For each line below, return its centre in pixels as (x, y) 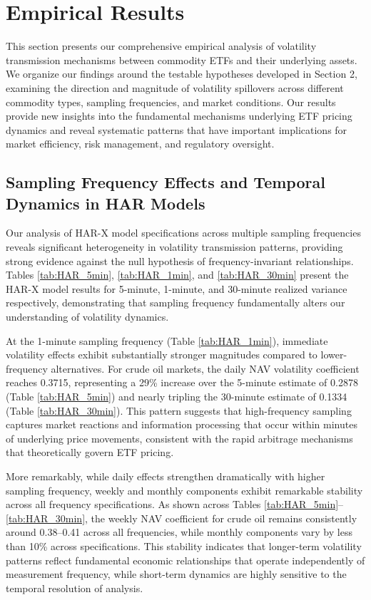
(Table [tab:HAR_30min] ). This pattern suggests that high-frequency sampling (179, 410)
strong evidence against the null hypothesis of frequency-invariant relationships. (180, 260)
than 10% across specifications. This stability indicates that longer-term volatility (184, 545)
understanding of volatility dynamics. (87, 317)
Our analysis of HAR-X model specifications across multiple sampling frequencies (183, 233)
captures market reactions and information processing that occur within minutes (182, 424)
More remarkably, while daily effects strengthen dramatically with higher (166, 476)
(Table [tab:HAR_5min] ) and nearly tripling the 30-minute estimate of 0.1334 (177, 396)
